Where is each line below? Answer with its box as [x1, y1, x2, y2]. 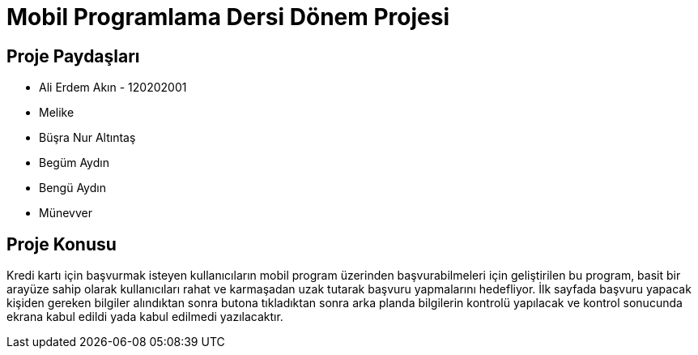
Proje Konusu [6, 233, 117, 254]
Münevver [39, 206, 92, 220]
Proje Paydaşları [6, 45, 140, 66]
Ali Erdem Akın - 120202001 [39, 80, 187, 95]
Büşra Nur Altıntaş [39, 130, 136, 145]
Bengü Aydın [39, 181, 106, 195]
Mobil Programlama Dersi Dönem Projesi [6, 3, 450, 31]
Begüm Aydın [39, 156, 109, 170]
